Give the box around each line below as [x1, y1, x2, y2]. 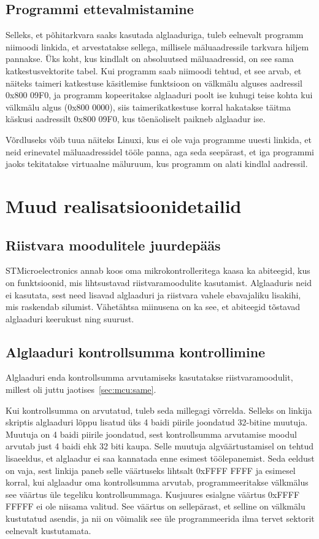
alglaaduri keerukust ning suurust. [6, 312, 134, 325]
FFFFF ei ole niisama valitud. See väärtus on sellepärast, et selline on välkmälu [6, 500, 306, 513]
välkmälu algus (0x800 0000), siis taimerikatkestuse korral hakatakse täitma [6, 100, 291, 113]
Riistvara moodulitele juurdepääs [6, 235, 221, 254]
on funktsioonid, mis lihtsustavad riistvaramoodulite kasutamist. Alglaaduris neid [6, 276, 312, 289]
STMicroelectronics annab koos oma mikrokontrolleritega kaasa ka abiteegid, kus [6, 264, 310, 277]
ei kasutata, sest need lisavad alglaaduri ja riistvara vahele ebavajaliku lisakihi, [6, 288, 301, 301]
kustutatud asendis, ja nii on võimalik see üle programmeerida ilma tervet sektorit [6, 512, 315, 525]
